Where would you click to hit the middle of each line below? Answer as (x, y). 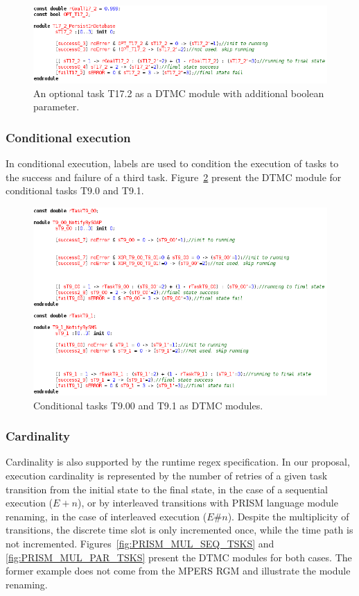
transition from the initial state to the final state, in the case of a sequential (167, 489)
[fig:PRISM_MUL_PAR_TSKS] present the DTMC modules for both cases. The (179, 557)
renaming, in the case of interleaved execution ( (106, 516)
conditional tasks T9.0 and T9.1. (75, 190)
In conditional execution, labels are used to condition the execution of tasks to (172, 163)
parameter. (56, 107)
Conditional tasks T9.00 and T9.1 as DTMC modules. (148, 405)
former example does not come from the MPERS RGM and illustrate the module (178, 571)
